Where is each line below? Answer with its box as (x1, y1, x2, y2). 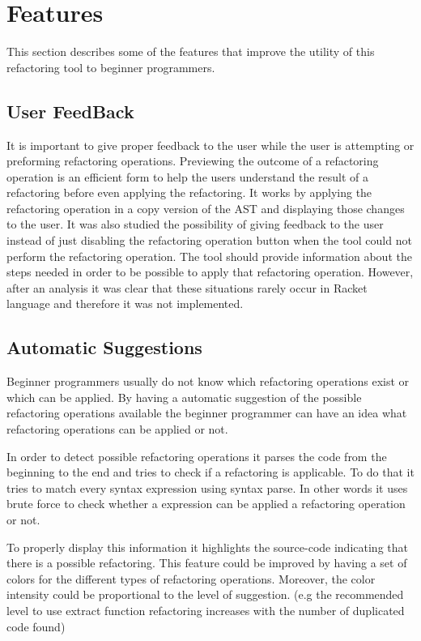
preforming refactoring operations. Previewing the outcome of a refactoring (6, 152, 379, 169)
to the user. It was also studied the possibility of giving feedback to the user (6, 216, 384, 233)
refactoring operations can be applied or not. (6, 421, 228, 438)
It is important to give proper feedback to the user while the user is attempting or (6, 136, 415, 153)
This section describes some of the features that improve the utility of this (6, 43, 375, 60)
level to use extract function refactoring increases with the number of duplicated (6, 601, 405, 618)
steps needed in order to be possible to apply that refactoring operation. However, (6, 263, 414, 280)
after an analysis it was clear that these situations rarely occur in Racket (6, 279, 368, 296)
